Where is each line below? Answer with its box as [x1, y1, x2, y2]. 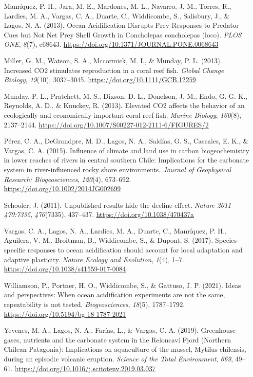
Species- [215, 235, 239, 245]
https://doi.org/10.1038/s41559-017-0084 [4, 264, 126, 274]
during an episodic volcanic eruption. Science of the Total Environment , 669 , [4, 354, 233, 363]
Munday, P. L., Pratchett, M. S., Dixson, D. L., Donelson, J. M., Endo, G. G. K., [4, 90, 248, 101]
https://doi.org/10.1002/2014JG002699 [4, 183, 121, 194]
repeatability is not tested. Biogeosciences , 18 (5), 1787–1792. [4, 299, 185, 309]
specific [4, 245, 26, 255]
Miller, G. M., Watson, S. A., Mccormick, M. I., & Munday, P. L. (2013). [4, 55, 222, 65]
